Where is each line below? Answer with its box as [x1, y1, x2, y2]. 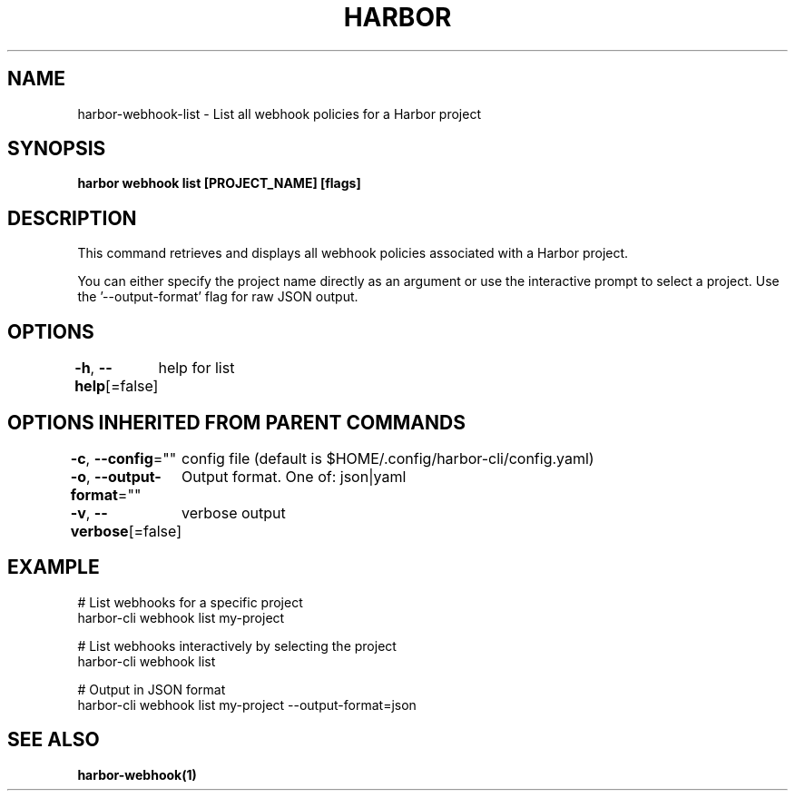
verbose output [182, 503, 286, 522]
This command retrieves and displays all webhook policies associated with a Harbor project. [77, 245, 629, 261]
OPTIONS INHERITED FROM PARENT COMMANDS [7, 410, 466, 434]
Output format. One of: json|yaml [182, 467, 407, 486]
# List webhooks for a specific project [77, 594, 303, 610]
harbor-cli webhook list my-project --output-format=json [77, 696, 417, 713]
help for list [158, 359, 235, 378]
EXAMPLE [7, 556, 100, 579]
